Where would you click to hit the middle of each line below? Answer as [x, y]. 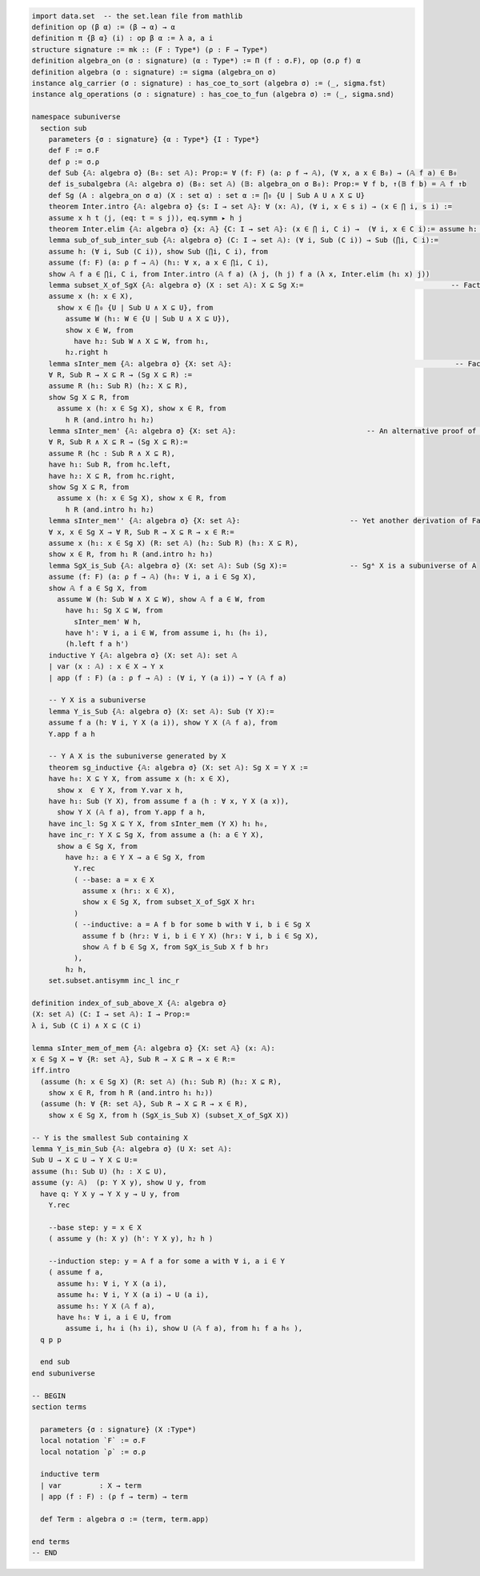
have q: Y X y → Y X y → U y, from [110, 1194]
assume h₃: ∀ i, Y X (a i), [112, 1283]
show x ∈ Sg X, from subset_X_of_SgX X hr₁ [169, 902]
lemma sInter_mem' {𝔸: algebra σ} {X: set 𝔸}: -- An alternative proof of [262, 431]
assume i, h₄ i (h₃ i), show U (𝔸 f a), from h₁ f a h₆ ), [184, 1328]
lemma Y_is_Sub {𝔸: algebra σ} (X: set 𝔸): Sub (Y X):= [161, 711]
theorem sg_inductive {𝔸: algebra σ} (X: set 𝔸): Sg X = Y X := [178, 767]
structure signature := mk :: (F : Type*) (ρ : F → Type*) [150, 49]
